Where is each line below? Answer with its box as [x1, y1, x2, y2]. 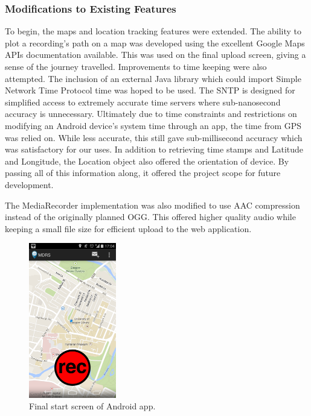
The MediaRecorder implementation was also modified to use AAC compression [5, 198, 300, 211]
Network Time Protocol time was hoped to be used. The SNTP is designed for [5, 84, 295, 96]
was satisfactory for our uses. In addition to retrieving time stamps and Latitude [5, 143, 304, 156]
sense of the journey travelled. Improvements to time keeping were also [5, 60, 267, 72]
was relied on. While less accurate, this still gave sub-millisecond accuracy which [5, 131, 303, 143]
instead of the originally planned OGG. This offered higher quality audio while [5, 210, 296, 223]
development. [5, 178, 54, 191]
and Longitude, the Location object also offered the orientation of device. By [5, 154, 289, 167]
